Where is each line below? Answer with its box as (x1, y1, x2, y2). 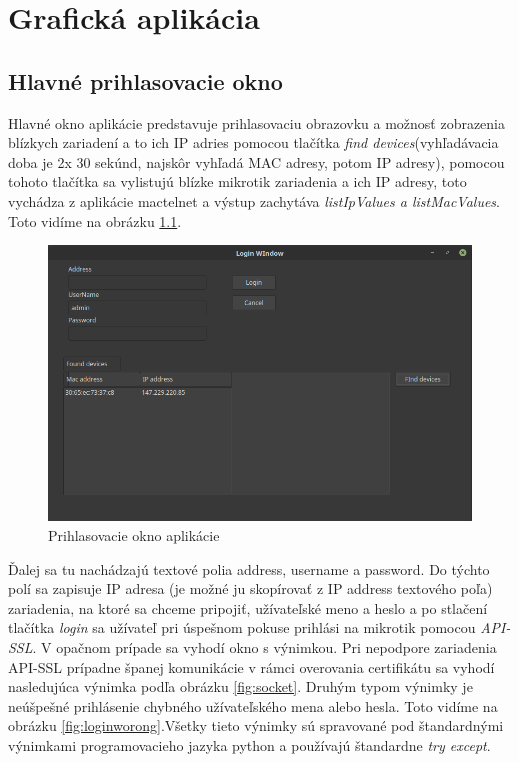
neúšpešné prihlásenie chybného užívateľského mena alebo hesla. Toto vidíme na (8, 695, 498, 716)
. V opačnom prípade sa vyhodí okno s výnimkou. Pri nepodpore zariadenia (32, 636, 497, 657)
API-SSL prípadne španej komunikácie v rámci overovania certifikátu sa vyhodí (8, 656, 495, 677)
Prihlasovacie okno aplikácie (48, 524, 220, 545)
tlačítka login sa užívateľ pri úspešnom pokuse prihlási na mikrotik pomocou (8, 617, 476, 638)
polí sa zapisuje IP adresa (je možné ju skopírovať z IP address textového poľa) (8, 578, 493, 599)
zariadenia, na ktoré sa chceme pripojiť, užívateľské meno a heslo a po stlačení (8, 597, 488, 618)
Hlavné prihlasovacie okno (8, 65, 283, 96)
